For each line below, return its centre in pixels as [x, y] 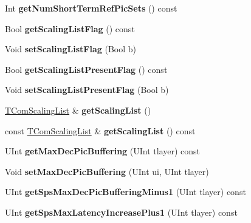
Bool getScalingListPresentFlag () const [86, 69]
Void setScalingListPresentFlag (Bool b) [87, 90]
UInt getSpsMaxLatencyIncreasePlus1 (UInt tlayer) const [121, 212]
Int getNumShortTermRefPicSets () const [91, 8]
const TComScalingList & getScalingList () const [100, 130]
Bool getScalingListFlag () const [70, 28]
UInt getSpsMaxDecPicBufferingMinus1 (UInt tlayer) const [125, 192]
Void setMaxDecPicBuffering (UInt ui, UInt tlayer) [107, 171]
